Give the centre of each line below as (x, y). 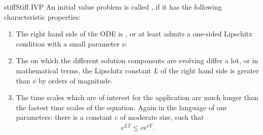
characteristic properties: (43, 16)
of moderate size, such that (162, 117)
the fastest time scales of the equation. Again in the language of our (121, 107)
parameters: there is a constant (64, 117)
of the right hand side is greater (210, 70)
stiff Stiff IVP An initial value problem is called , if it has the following (113, 7)
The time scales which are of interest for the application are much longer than (137, 97)
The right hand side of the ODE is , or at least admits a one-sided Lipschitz (134, 34)
